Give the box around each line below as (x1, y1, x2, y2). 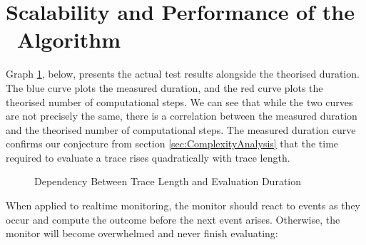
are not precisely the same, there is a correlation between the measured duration (6, 108, 357, 123)
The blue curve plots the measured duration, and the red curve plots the (6, 80, 323, 95)
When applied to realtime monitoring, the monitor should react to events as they (6, 198, 360, 213)
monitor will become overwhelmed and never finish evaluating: (6, 226, 278, 241)
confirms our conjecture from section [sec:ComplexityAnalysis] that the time (6, 136, 339, 151)
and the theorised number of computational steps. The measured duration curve (6, 122, 356, 137)
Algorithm (17, 25, 121, 54)
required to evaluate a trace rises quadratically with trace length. (6, 150, 290, 165)
